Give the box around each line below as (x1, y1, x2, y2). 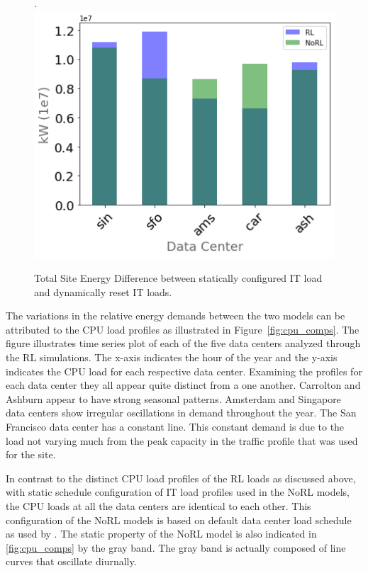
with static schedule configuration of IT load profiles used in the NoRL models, (6, 484, 350, 499)
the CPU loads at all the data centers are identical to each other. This (6, 498, 311, 513)
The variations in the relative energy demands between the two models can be (6, 308, 345, 323)
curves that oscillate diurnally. (6, 554, 137, 569)
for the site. (6, 447, 56, 462)
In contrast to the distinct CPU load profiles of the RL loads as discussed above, (6, 470, 356, 485)
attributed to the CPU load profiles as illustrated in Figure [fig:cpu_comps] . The (6, 322, 359, 336)
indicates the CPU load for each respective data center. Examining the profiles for (6, 363, 362, 378)
